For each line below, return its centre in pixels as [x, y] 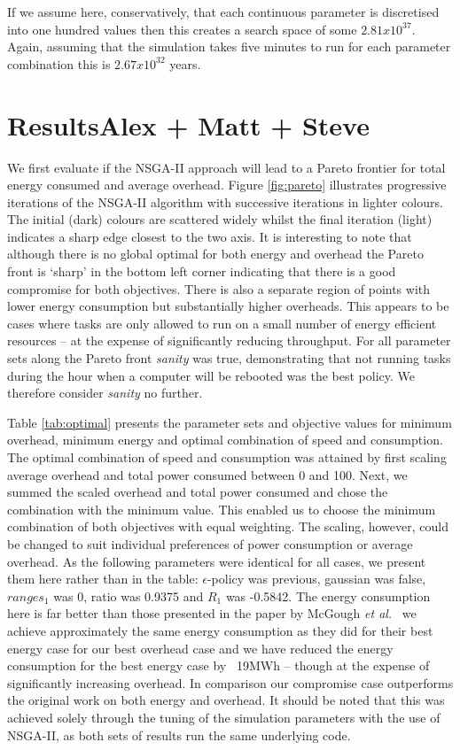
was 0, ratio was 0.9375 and [129, 595]
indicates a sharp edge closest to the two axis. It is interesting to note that [210, 236]
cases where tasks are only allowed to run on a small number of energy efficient [222, 323]
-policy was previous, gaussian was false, [316, 579]
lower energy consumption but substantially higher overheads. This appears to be [228, 306]
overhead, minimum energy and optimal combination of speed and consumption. [225, 440]
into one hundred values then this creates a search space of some [182, 29]
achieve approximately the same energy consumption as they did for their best [220, 630]
